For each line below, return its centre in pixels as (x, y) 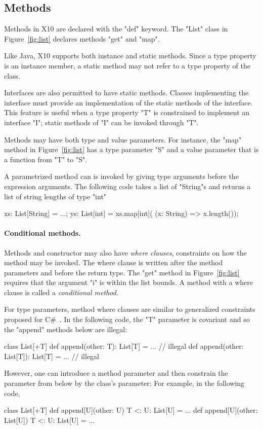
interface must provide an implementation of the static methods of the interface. (128, 102)
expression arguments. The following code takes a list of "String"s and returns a (127, 186)
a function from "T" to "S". (46, 159)
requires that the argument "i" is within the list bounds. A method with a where (129, 282)
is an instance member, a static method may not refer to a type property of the (127, 65)
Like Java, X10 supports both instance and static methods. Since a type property (130, 56)
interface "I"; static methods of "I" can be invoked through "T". (101, 122)
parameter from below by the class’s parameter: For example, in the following (124, 383)
